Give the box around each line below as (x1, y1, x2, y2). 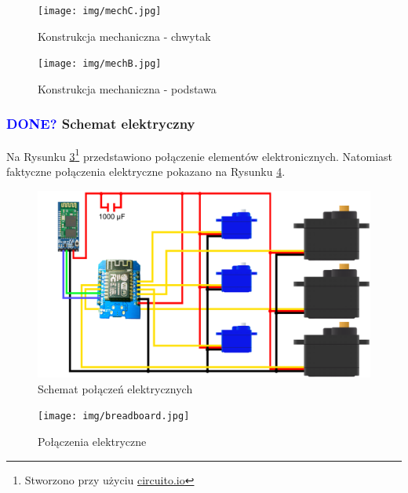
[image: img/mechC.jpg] (38, 5, 162, 16)
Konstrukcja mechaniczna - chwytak (38, 27, 211, 44)
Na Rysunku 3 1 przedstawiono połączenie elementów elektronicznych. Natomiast (6, 145, 393, 164)
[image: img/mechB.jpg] (38, 58, 162, 70)
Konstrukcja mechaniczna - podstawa (38, 80, 217, 97)
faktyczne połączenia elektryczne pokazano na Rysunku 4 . (6, 163, 286, 179)
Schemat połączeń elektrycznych (38, 380, 193, 396)
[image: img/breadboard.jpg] (38, 411, 190, 422)
